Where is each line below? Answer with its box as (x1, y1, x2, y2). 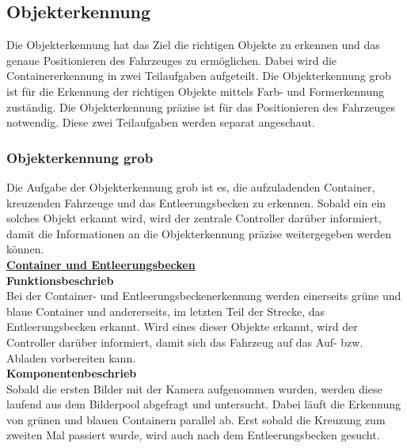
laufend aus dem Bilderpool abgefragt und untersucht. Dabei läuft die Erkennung (6, 396, 401, 412)
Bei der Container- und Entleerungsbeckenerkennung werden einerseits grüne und (6, 287, 401, 304)
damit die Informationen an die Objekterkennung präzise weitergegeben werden (6, 225, 392, 241)
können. (6, 241, 44, 257)
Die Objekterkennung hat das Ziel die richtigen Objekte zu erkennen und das (6, 36, 380, 53)
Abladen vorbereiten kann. (6, 349, 136, 366)
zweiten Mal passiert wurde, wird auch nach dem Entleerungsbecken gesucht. (6, 427, 380, 443)
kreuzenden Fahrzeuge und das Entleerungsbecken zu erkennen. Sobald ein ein (6, 194, 386, 211)
